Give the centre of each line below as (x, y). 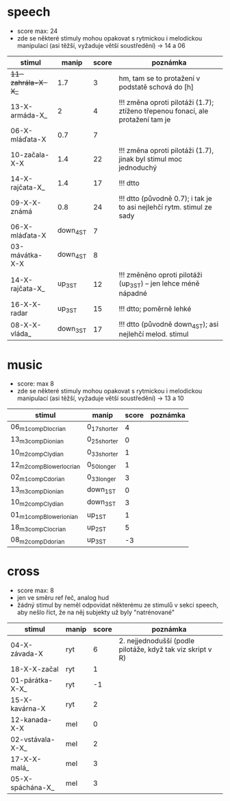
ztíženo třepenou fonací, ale (164, 111)
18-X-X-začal (35, 669)
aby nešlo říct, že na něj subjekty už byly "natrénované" (95, 612)
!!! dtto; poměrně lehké (155, 309)
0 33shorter (102, 452)
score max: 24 (37, 31)
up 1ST (97, 515)
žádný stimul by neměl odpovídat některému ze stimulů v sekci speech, (118, 605)
